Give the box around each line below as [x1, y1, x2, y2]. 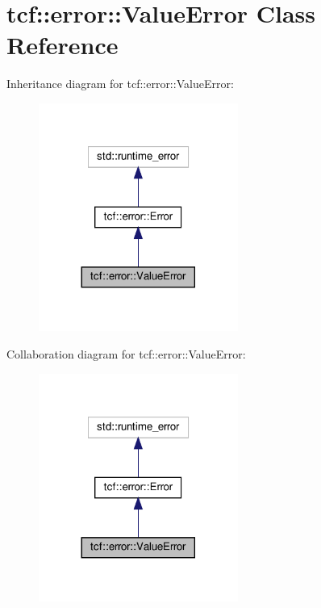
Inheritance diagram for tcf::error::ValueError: [6, 75, 234, 92]
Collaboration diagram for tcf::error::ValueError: [6, 345, 246, 362]
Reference [6, 28, 119, 61]
